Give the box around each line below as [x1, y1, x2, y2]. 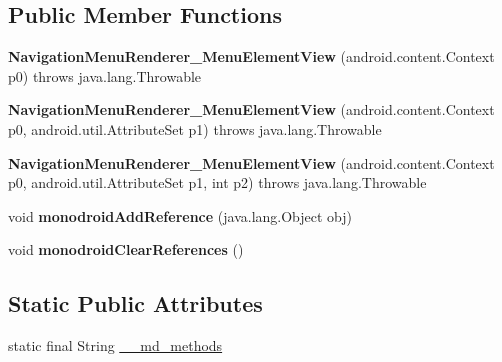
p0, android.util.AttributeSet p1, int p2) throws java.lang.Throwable [8, 172, 427, 193]
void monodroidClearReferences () [8, 239, 244, 260]
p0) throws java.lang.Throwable [8, 65, 202, 86]
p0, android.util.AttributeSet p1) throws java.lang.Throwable [8, 118, 382, 139]
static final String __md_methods [8, 335, 223, 356]
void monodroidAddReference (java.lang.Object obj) [8, 205, 353, 226]
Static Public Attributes [8, 288, 263, 319]
